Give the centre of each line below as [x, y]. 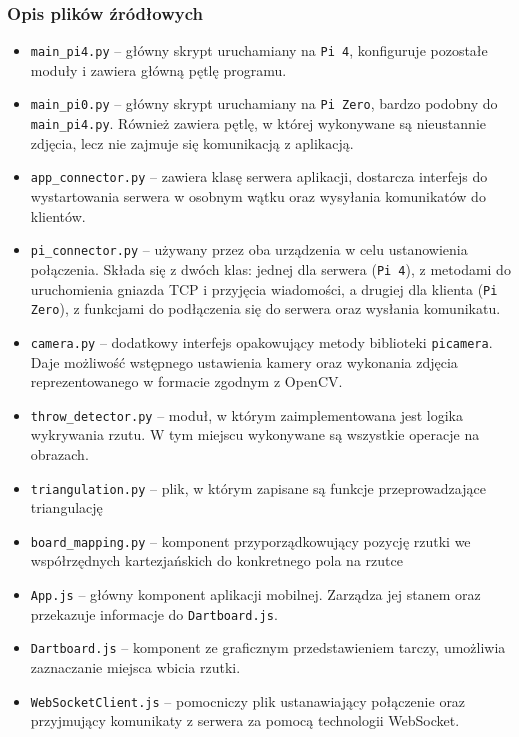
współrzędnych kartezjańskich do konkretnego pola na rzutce [216, 560]
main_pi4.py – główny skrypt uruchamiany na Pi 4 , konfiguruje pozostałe [259, 50]
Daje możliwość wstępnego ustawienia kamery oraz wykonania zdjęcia [244, 361]
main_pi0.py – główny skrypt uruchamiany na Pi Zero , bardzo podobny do [264, 103]
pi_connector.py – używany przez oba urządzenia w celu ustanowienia [249, 249]
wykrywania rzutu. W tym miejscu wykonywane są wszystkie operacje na [255, 434]
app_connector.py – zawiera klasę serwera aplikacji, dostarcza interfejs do [259, 176]
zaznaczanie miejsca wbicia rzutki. [135, 667]
